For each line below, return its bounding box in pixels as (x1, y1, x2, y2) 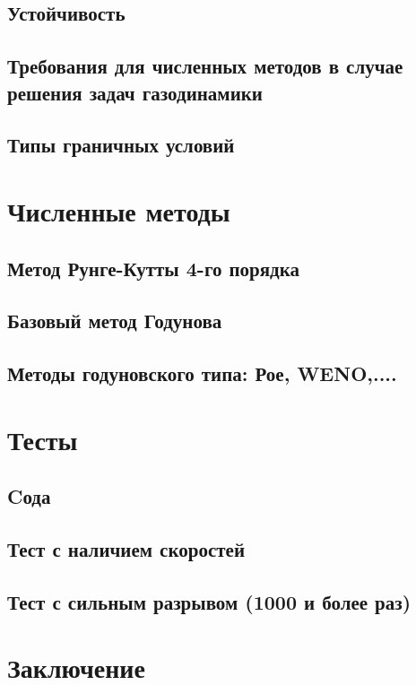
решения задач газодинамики (7, 78, 263, 106)
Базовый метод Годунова (7, 307, 222, 334)
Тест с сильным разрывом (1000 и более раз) (7, 587, 412, 615)
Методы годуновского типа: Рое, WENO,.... (7, 360, 397, 387)
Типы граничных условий (7, 131, 235, 159)
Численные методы (7, 192, 230, 229)
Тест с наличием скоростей (7, 535, 245, 562)
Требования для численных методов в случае (7, 52, 403, 80)
